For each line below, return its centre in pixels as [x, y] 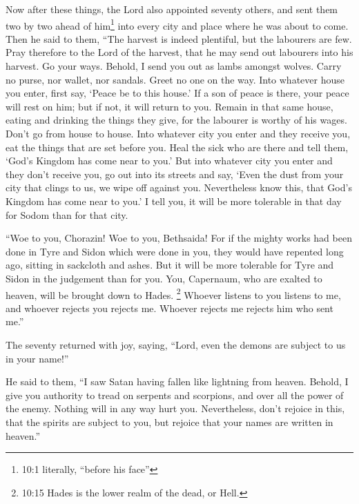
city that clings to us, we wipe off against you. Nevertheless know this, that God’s [179, 187]
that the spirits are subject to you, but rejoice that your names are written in [169, 421]
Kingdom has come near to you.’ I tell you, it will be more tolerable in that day [174, 201]
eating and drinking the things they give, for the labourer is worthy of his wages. [176, 120]
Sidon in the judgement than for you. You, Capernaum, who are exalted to [164, 278]
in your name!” [37, 358]
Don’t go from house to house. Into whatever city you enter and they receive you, [178, 133]
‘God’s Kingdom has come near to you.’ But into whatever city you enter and [169, 161]
